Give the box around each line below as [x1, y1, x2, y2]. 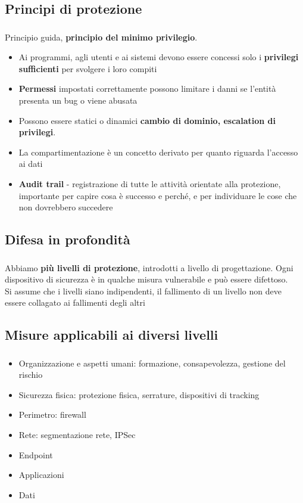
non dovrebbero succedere [18, 201, 113, 213]
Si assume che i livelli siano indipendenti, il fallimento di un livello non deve [5, 284, 282, 297]
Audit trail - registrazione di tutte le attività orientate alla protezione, [18, 178, 281, 190]
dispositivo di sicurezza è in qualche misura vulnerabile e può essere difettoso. [5, 273, 288, 285]
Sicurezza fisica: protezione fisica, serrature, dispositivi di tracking [18, 388, 260, 400]
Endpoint [18, 448, 53, 461]
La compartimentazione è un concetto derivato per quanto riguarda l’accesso [18, 145, 298, 158]
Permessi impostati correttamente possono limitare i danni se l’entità [18, 82, 276, 95]
